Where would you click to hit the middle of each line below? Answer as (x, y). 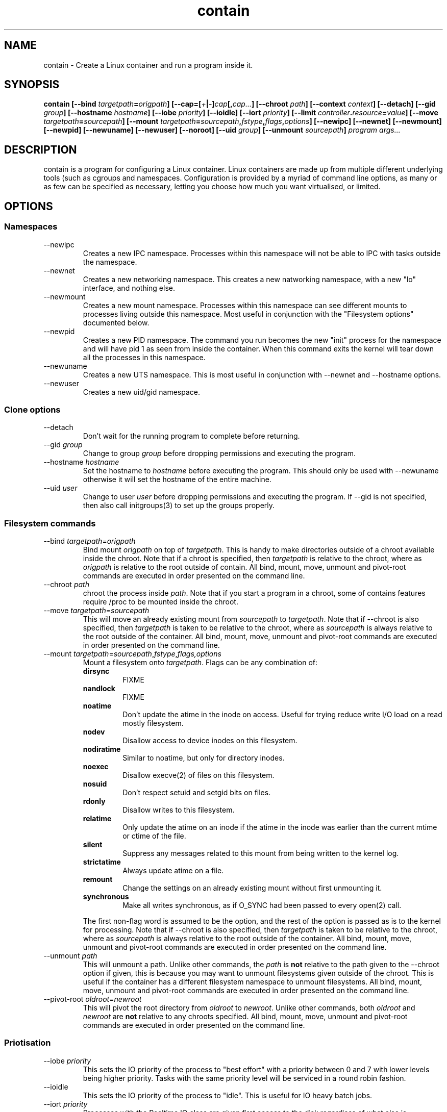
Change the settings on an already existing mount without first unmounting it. (252, 888)
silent (93, 844)
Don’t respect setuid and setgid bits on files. (197, 792)
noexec (96, 766)
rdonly (94, 801)
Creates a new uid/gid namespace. (142, 392)
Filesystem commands (50, 523)
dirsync (96, 671)
